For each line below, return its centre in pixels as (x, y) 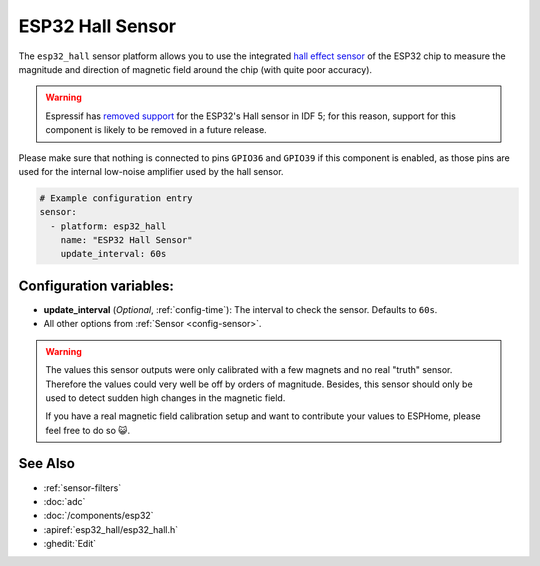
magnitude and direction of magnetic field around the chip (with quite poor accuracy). (195, 69)
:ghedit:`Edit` (70, 544)
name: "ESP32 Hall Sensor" (127, 240)
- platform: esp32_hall (108, 226)
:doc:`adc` (64, 501)
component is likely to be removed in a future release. (156, 130)
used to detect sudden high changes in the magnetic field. (165, 397)
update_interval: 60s (113, 254)
